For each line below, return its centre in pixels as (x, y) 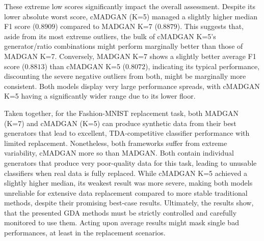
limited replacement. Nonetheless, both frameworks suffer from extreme (116, 143)
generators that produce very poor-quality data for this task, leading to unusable (130, 162)
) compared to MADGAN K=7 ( (106, 26)
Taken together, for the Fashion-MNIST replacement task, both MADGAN (122, 113)
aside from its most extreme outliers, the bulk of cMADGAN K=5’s (110, 36)
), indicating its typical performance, (202, 66)
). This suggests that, (210, 26)
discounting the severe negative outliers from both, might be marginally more (125, 76)
